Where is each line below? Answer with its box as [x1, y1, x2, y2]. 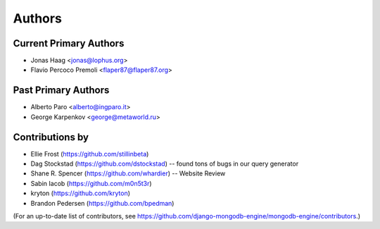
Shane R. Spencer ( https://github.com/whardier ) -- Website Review [30, 169, 226, 178]
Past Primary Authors [13, 85, 110, 97]
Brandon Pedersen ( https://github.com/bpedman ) [30, 199, 175, 207]
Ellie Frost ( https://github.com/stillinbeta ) [30, 149, 149, 158]
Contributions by [13, 131, 89, 143]
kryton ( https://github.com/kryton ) [30, 189, 130, 197]
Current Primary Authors [13, 37, 125, 49]
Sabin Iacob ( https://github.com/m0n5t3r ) [30, 179, 152, 187]
